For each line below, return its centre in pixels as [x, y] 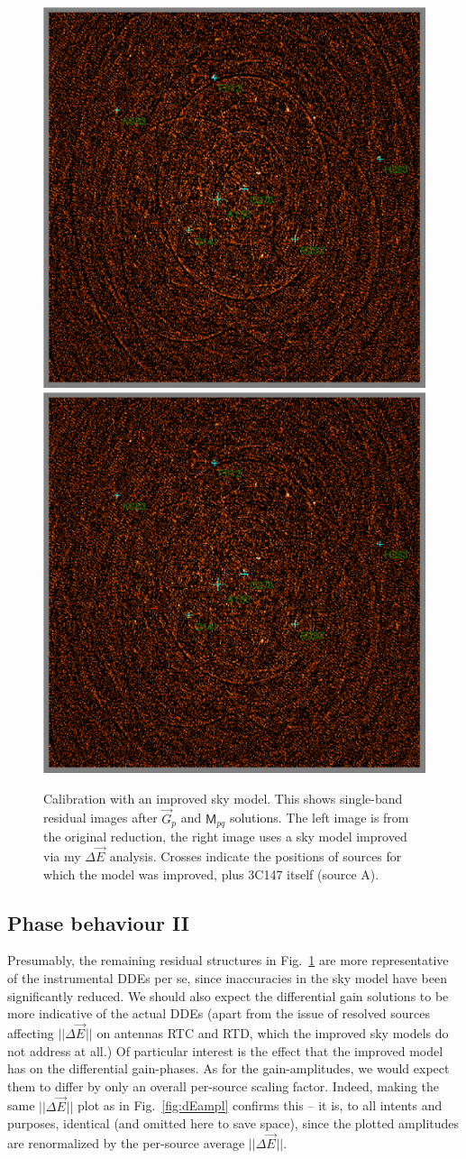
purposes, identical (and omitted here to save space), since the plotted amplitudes [233, 1123]
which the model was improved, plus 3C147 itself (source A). [211, 874]
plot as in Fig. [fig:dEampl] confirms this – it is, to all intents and [260, 1105]
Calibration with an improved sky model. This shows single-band [223, 798]
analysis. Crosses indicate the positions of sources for [256, 855]
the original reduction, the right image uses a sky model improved [225, 837]
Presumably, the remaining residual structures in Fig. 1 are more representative [228, 960]
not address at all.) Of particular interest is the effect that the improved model [225, 1050]
